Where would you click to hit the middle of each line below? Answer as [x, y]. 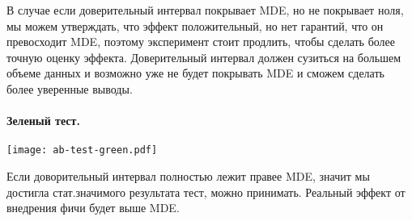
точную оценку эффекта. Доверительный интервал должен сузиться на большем [204, 57]
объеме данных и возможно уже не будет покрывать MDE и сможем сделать [195, 73]
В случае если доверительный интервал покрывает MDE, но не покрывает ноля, [205, 10]
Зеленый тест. [43, 121]
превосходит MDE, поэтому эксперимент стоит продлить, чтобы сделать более [201, 42]
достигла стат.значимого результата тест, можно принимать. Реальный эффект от [206, 192]
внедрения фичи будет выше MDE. [93, 208]
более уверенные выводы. [70, 88]
